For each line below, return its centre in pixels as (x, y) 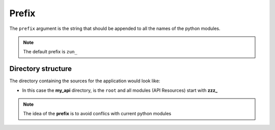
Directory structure (41, 69)
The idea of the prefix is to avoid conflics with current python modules (97, 114)
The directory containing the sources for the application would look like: (85, 81)
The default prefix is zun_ (50, 52)
